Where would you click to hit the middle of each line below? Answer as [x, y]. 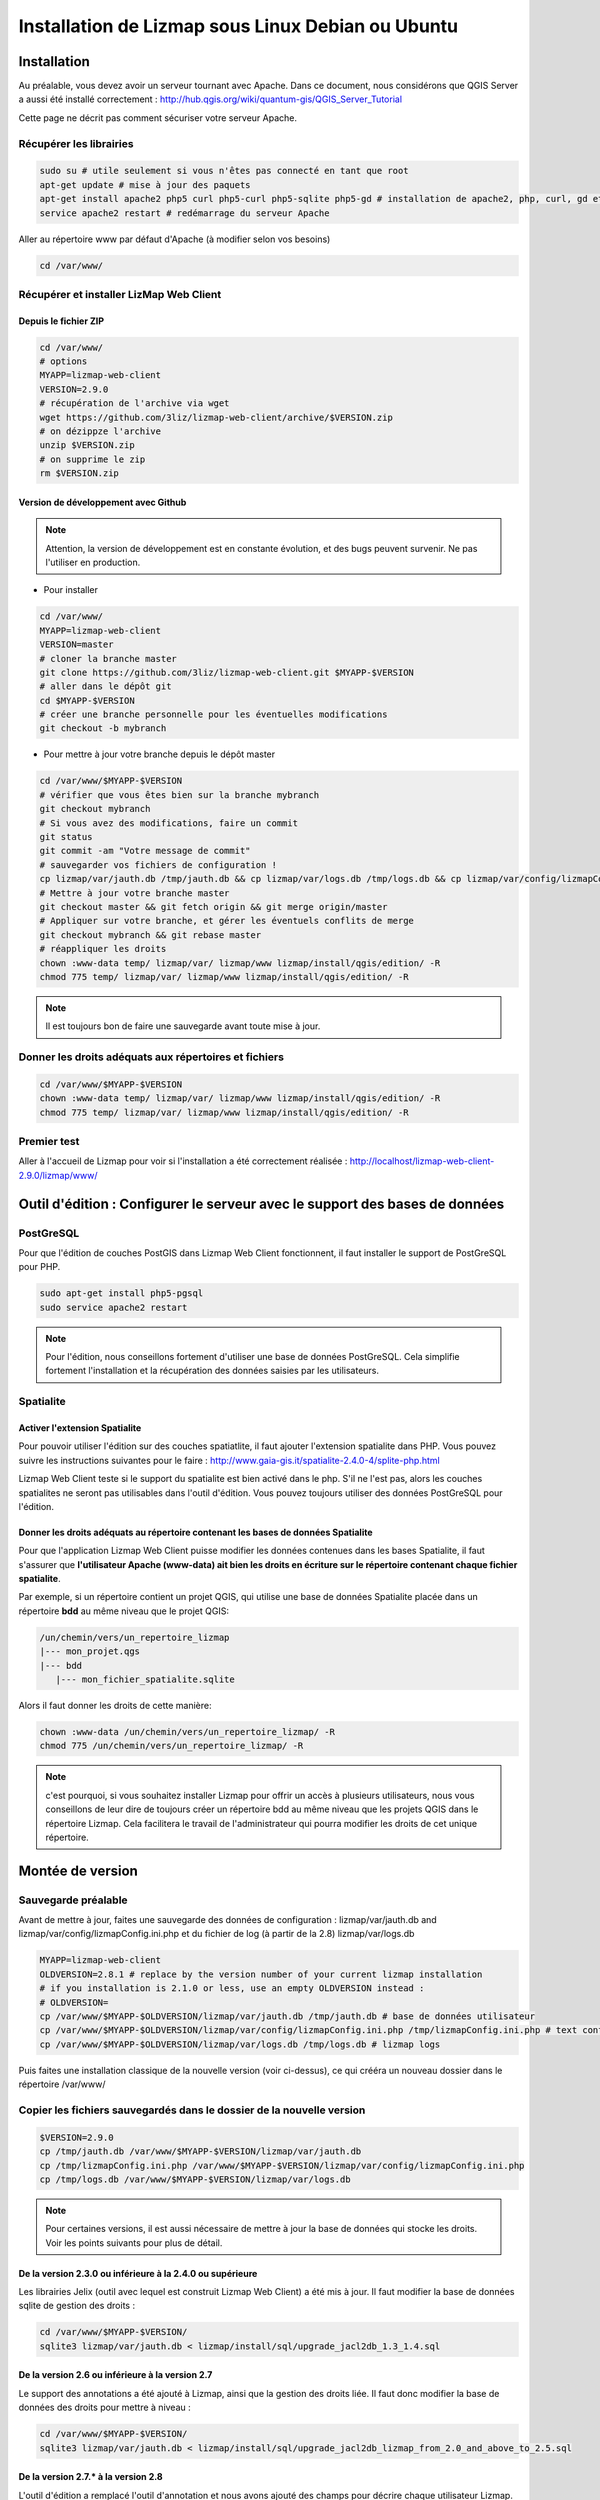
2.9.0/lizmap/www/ [58, 1175]
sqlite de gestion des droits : [76, 2306]
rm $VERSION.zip [79, 473]
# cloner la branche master [108, 658]
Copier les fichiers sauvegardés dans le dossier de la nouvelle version [192, 2110]
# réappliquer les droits [103, 949]
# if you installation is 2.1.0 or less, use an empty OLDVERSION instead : [232, 1988]
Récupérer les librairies [76, 143]
